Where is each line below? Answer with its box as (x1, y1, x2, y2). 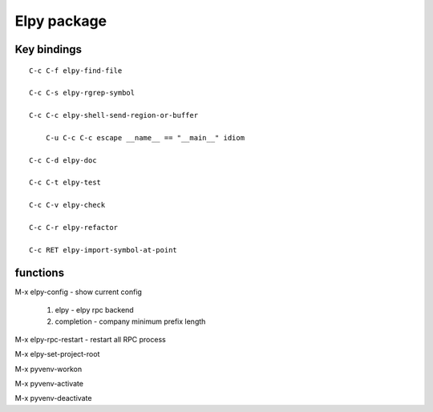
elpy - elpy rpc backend (55, 305, 134, 315)
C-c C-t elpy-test (29, 178, 102, 188)
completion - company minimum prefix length (55, 317, 206, 326)
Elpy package (14, 12, 107, 30)
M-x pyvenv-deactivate (14, 394, 92, 403)
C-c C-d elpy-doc (29, 156, 97, 164)
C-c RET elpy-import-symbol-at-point (29, 245, 178, 254)
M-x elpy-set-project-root (14, 349, 100, 359)
